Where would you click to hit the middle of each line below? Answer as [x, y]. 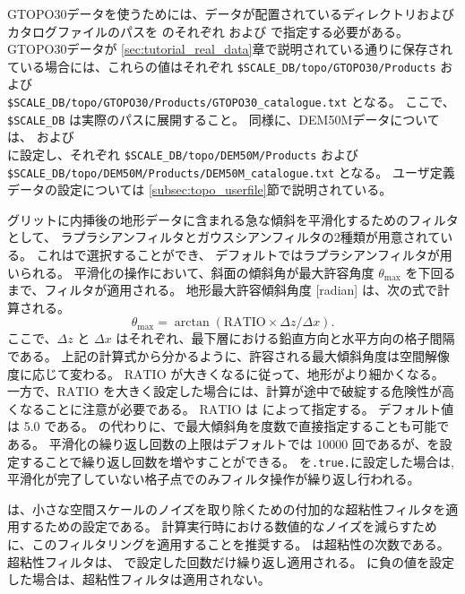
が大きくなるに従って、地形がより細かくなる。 [307, 373]
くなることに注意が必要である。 [101, 408]
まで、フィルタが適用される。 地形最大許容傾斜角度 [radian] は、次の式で [222, 290]
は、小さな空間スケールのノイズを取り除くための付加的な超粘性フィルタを [227, 508]
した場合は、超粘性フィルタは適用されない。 [139, 579]
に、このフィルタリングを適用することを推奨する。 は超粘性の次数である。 [228, 544]
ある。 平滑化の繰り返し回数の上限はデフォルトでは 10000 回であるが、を [224, 443]
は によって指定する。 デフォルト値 [350, 408]
